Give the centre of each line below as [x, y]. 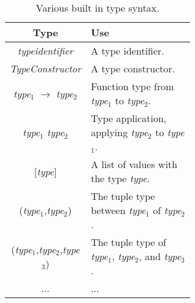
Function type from [132, 86]
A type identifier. [128, 51]
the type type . [120, 178]
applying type [120, 132]
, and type [160, 256]
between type [118, 210]
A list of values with [134, 164]
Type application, [129, 118]
